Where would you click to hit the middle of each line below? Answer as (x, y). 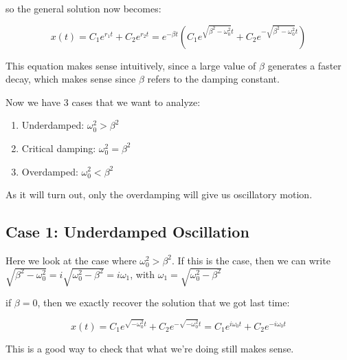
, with (143, 274)
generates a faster (304, 65)
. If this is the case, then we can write (251, 260)
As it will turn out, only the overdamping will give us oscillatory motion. (159, 194)
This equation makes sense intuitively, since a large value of (131, 65)
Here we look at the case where (71, 260)
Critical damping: (59, 148)
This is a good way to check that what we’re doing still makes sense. (150, 348)
